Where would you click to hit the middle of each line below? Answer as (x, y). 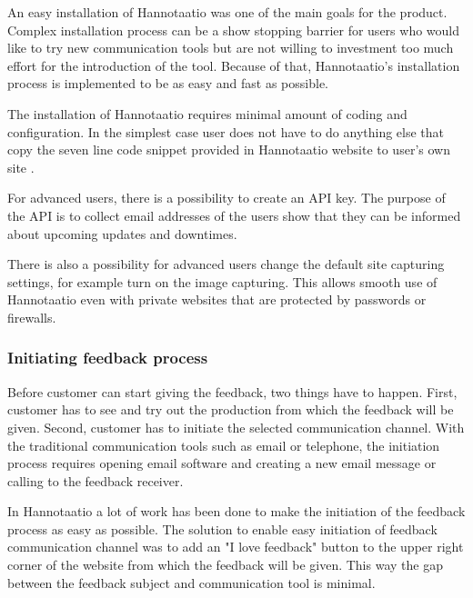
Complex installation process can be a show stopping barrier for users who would (233, 30)
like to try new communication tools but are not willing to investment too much (231, 48)
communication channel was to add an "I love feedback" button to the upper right (236, 547)
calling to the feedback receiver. (96, 480)
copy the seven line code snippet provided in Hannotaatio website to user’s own (229, 149)
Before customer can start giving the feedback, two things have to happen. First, (232, 391)
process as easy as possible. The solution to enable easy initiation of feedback (222, 528)
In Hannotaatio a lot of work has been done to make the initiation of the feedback (236, 511)
